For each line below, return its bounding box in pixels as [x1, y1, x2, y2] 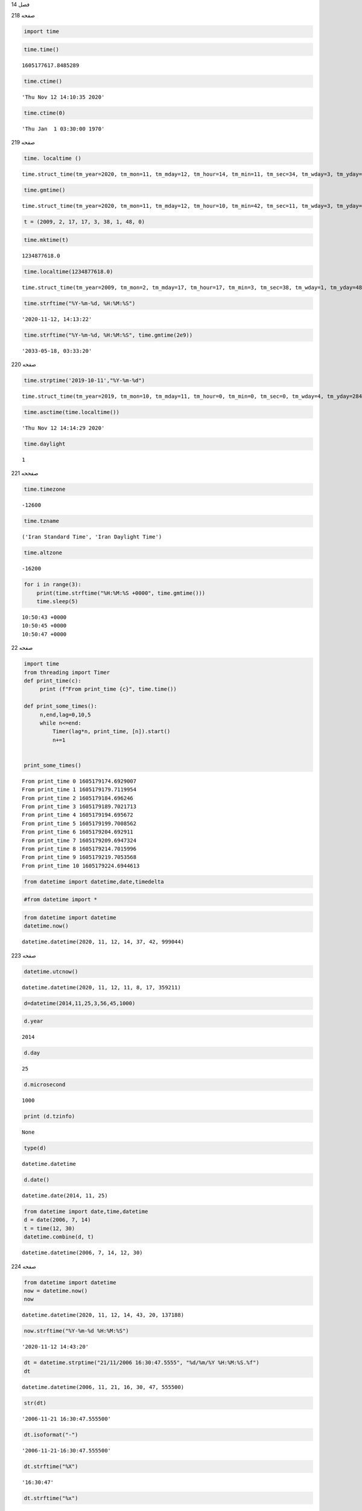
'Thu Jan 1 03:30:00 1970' [22, 125, 105, 132]
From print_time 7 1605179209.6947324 [22, 837, 137, 844]
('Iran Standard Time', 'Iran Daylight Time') [22, 534, 162, 540]
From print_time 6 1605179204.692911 [22, 829, 134, 835]
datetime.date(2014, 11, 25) [22, 1192, 108, 1199]
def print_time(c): [24, 677, 81, 684]
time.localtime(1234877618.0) [24, 268, 113, 275]
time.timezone [24, 486, 66, 493]
